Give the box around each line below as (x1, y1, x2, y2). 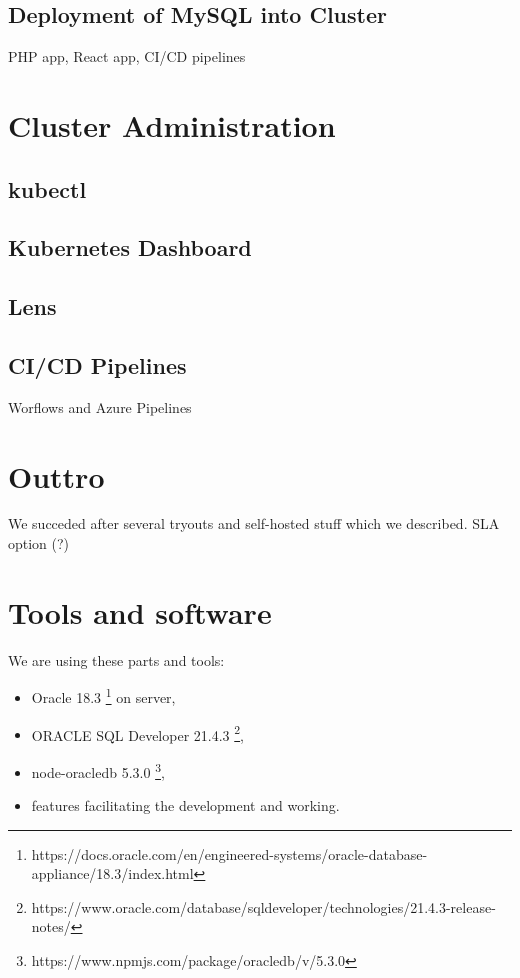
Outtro (8, 455, 105, 496)
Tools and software (8, 591, 272, 632)
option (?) (8, 533, 70, 554)
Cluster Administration (8, 104, 336, 145)
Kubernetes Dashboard (8, 232, 252, 263)
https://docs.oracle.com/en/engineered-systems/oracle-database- (31, 843, 428, 864)
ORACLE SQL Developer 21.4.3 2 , (31, 721, 245, 745)
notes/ (31, 916, 71, 937)
